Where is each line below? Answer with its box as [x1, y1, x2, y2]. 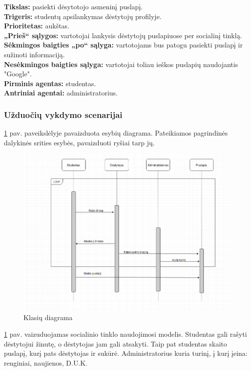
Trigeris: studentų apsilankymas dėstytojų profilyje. [4, 11, 162, 21]
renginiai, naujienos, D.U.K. [4, 357, 88, 368]
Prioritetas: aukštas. [4, 21, 70, 31]
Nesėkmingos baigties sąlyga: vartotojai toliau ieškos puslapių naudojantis [4, 59, 238, 69]
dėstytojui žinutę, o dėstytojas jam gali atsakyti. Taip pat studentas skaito [4, 338, 227, 348]
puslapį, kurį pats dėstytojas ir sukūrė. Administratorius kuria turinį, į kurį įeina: [4, 348, 248, 358]
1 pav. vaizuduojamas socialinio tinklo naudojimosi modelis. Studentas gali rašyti [4, 329, 247, 339]
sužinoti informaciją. [4, 49, 65, 59]
